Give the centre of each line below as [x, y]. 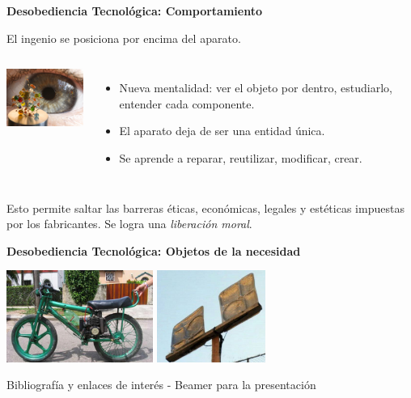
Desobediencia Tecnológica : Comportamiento [134, 11]
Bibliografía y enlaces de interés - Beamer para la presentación [161, 385]
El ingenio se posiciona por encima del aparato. [124, 38]
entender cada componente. [187, 103]
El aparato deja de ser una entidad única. [222, 131]
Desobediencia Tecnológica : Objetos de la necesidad [154, 250]
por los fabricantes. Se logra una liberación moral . [129, 224]
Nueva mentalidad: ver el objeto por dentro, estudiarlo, [256, 88]
